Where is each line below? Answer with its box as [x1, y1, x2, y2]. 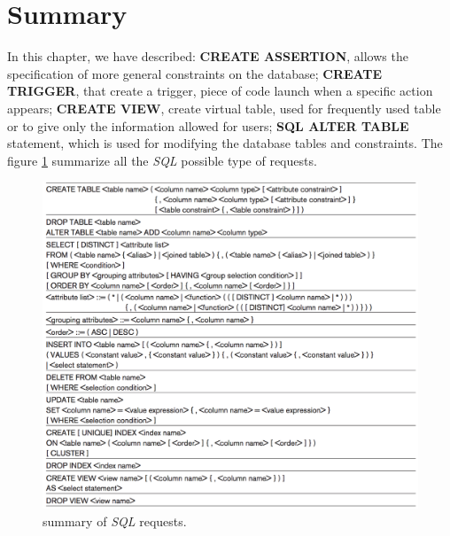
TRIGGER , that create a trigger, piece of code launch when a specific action [7, 82, 433, 100]
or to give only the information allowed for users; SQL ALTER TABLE [7, 116, 409, 135]
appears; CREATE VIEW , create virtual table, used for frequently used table [7, 98, 441, 117]
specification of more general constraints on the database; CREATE [7, 64, 383, 82]
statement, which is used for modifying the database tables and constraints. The [7, 134, 443, 152]
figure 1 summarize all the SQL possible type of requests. [7, 151, 317, 169]
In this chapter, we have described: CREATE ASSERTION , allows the [7, 47, 408, 66]
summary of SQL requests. [43, 511, 187, 530]
